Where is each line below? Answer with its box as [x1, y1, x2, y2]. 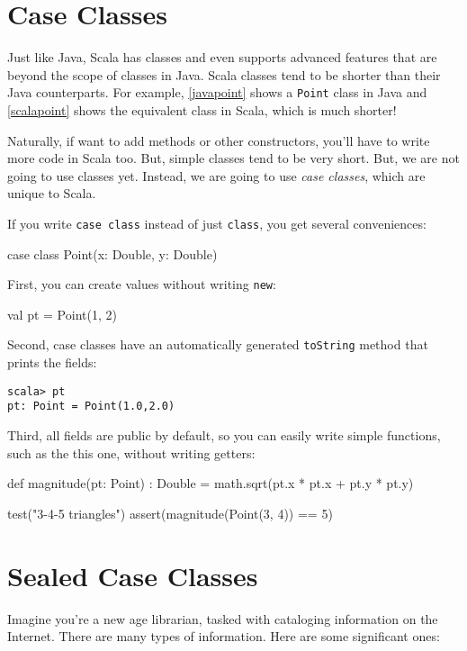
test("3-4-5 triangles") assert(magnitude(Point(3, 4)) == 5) [7, 503, 333, 522]
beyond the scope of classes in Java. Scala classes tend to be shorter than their [7, 65, 441, 84]
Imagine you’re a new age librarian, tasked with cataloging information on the [7, 609, 438, 628]
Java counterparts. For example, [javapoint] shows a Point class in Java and [7, 83, 427, 102]
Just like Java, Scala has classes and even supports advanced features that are [7, 48, 437, 67]
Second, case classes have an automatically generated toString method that [7, 335, 428, 354]
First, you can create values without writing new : [7, 275, 276, 294]
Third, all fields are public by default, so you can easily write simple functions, [7, 426, 441, 444]
